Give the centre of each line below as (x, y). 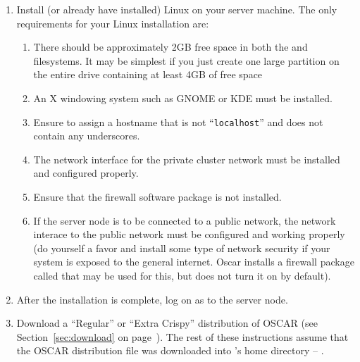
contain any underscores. (87, 136)
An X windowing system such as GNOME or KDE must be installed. (183, 98)
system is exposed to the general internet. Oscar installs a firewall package (194, 262)
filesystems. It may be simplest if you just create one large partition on (186, 60)
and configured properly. (86, 173)
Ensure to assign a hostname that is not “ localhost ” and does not (178, 121)
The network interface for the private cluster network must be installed (187, 159)
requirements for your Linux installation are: (113, 23)
